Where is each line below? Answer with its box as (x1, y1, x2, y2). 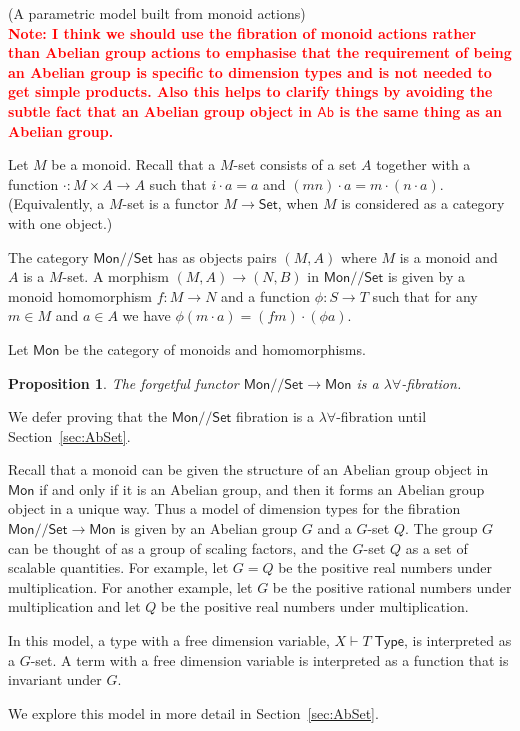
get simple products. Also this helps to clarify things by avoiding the (8, 81, 493, 102)
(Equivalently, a (8, 193, 105, 214)
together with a (376, 154, 471, 175)
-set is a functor (122, 193, 219, 214)
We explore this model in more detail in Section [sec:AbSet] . (8, 702, 379, 723)
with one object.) (8, 212, 113, 233)
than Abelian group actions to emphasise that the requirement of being (8, 42, 512, 63)
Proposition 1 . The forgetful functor (8, 372, 239, 393)
